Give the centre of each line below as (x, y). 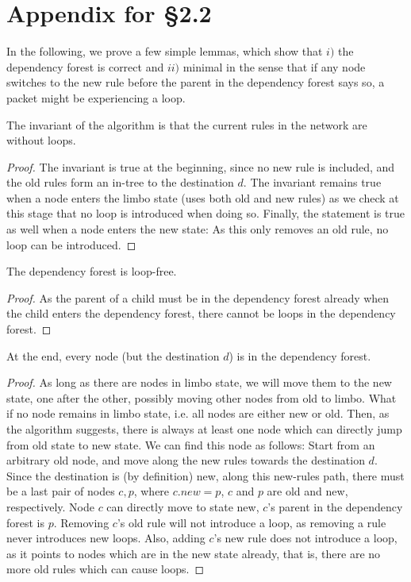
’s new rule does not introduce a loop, (305, 538)
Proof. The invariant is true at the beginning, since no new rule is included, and (201, 166)
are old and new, (307, 491)
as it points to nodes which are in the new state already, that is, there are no (194, 553)
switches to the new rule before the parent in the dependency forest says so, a (196, 82)
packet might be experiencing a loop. (96, 97)
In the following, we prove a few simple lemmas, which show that (165, 51)
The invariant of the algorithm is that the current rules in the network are (187, 124)
